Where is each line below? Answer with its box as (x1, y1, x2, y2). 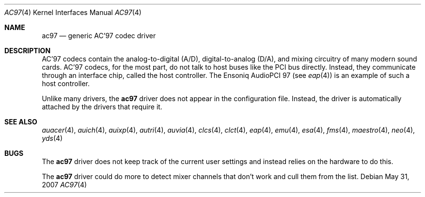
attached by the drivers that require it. (42, 103, 162, 111)
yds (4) (42, 134, 63, 142)
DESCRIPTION (4, 46, 51, 55)
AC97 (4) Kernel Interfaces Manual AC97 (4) (4, 8, 142, 16)
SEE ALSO (4, 118, 37, 126)
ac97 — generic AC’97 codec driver (42, 31, 156, 40)
